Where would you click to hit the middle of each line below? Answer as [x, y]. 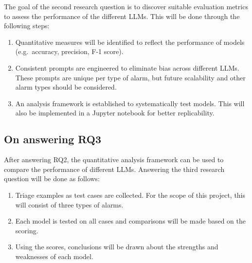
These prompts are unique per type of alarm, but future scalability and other [130, 77]
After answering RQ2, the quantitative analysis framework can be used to [114, 160]
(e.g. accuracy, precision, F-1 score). [69, 51]
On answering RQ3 [53, 139]
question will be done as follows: [52, 178]
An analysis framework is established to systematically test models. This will [130, 103]
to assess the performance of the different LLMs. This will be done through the [122, 16]
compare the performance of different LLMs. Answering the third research [114, 169]
